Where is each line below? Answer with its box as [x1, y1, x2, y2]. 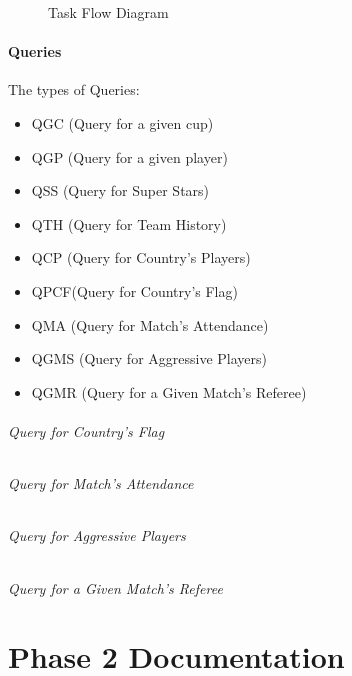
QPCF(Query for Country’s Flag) [31, 280, 238, 301]
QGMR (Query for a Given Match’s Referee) [31, 381, 307, 402]
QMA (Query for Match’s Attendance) [31, 314, 269, 335]
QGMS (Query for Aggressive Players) [31, 348, 267, 369]
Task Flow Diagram [48, 2, 169, 22]
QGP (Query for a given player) [31, 146, 228, 167]
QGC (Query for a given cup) [31, 112, 214, 133]
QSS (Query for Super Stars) [31, 180, 210, 201]
